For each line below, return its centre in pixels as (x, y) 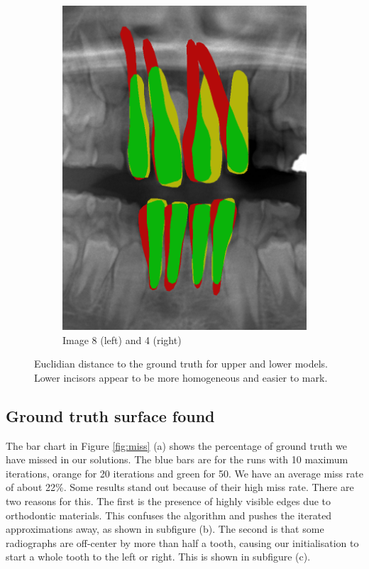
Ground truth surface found (110, 415)
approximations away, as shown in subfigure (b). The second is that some (165, 529)
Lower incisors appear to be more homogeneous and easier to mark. (181, 377)
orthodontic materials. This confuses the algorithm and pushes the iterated (169, 515)
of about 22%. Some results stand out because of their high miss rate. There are (180, 487)
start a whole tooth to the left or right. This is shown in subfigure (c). (158, 557)
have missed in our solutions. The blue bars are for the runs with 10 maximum (177, 459)
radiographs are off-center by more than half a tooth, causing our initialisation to (182, 542)
